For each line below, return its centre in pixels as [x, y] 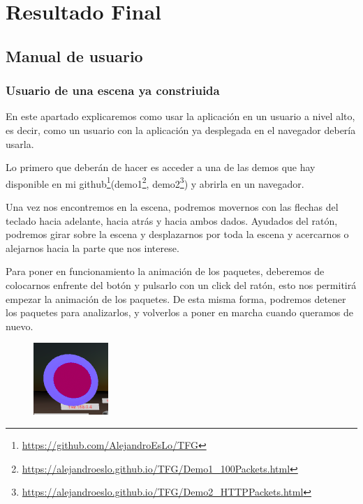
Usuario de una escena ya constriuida [113, 90]
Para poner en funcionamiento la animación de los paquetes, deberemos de [165, 271]
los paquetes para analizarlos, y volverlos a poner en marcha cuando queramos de [179, 312]
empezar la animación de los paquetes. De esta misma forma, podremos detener [176, 298]
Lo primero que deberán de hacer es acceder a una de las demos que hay [161, 167]
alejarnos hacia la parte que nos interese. [92, 247]
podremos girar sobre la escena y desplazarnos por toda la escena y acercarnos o [177, 234]
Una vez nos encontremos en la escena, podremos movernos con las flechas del [172, 207]
